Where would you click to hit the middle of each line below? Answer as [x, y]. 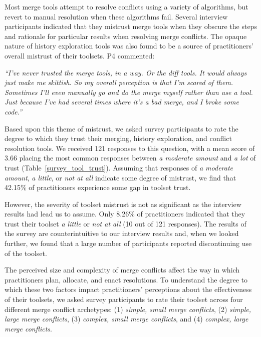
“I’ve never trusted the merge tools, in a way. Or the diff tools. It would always [126, 72]
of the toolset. [26, 253]
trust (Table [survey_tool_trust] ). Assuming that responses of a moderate [119, 167]
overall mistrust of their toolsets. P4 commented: [80, 55]
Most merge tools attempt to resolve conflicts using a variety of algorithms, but [126, 6]
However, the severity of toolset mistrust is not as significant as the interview [123, 204]
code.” [14, 111]
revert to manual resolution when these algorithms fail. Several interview [116, 16]
